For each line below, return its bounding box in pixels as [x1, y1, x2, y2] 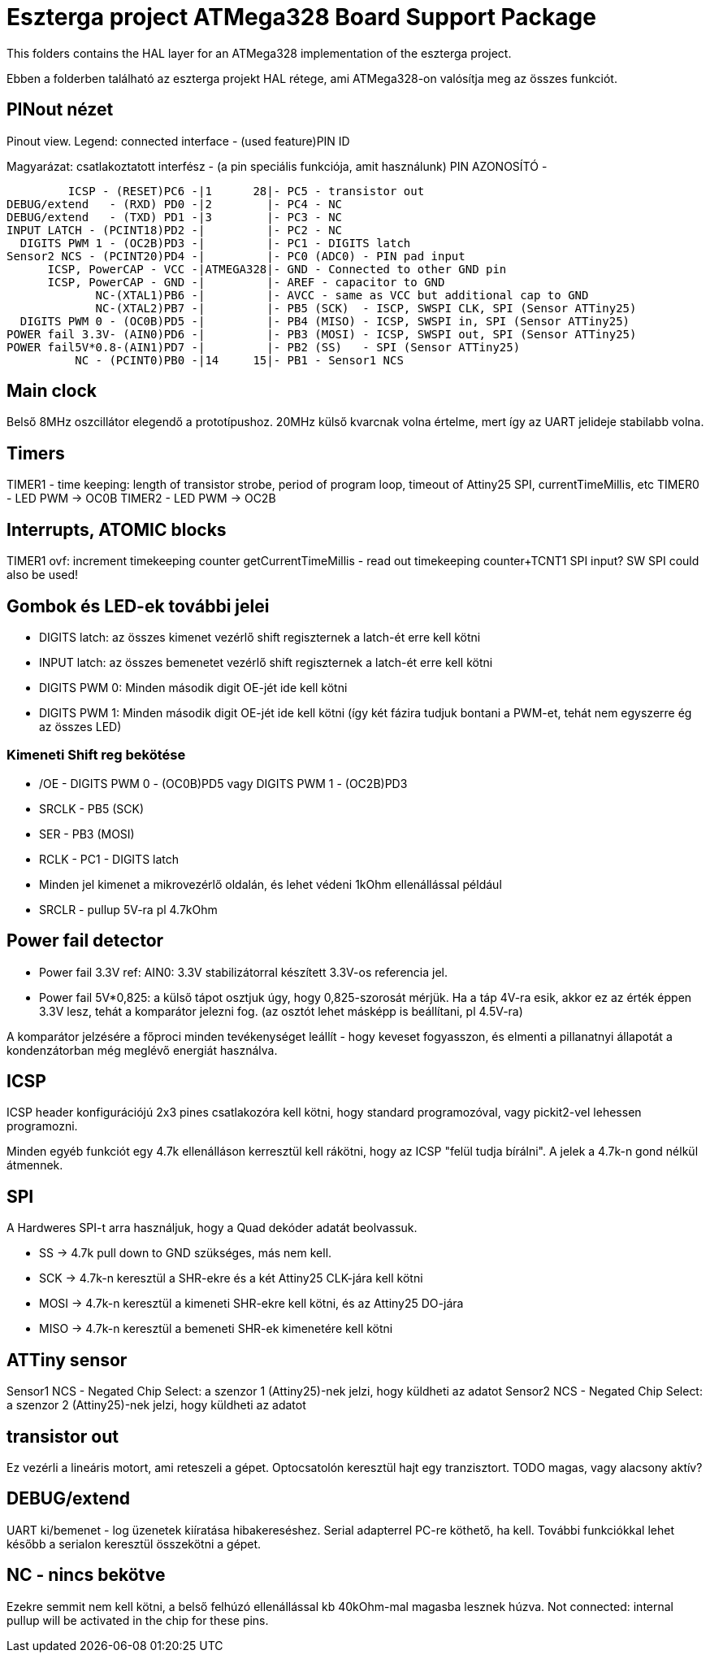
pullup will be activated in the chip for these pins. [6, 1613, 269, 1627]
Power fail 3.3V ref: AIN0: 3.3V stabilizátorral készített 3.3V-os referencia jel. [39, 964, 448, 979]
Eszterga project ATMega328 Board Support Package [6, 3, 596, 31]
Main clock [6, 381, 97, 402]
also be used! [6, 568, 79, 582]
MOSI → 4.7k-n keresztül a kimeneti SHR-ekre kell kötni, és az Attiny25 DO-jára [39, 1296, 464, 1311]
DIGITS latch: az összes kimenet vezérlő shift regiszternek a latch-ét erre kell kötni [39, 629, 481, 644]
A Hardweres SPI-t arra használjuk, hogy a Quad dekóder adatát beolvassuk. [6, 1221, 418, 1235]
